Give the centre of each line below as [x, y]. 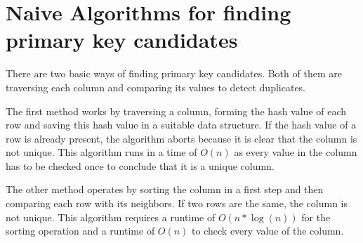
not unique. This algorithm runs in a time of [101, 152]
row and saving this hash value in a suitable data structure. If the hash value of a [181, 125]
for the [316, 217]
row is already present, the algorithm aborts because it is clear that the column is [181, 138]
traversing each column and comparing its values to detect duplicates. [156, 87]
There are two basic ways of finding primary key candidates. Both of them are [174, 73]
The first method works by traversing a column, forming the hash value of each [176, 111]
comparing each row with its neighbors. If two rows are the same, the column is [177, 203]
